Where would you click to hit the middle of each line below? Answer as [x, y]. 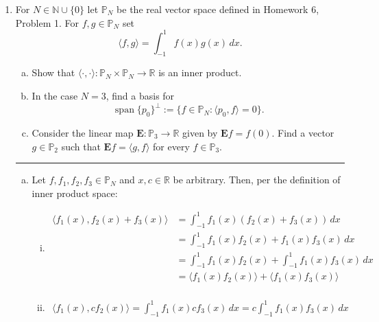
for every [171, 146]
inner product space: [75, 193]
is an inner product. [200, 72]
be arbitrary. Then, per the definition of [257, 180]
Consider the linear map [83, 132]
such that [81, 146]
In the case [55, 96]
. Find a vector [303, 132]
